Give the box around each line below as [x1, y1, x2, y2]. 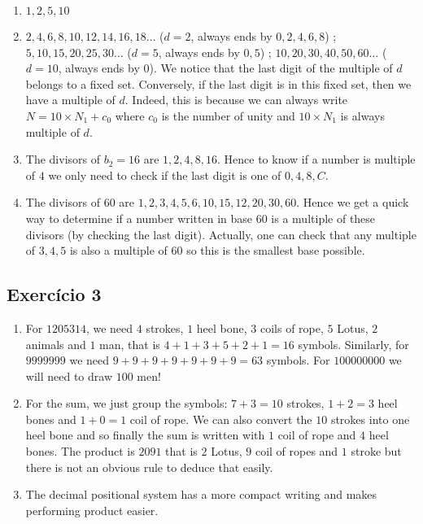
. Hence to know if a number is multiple [216, 151, 416, 168]
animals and [25, 335, 86, 352]
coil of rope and [277, 426, 356, 443]
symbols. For [266, 352, 330, 369]
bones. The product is [25, 443, 135, 460]
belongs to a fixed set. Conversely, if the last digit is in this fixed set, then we [25, 75, 412, 92]
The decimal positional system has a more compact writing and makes [25, 486, 377, 503]
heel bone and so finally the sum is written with [25, 426, 265, 443]
